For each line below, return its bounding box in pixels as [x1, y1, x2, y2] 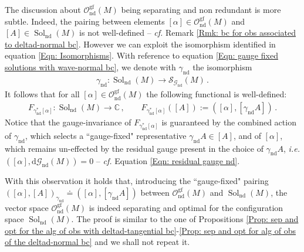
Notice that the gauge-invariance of [5, 115, 131, 128]
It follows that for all [5, 88, 80, 100]
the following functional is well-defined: [146, 88, 287, 100]
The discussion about [5, 4, 81, 15]
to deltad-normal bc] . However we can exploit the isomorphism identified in [5, 38, 276, 50]
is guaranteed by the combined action [161, 115, 296, 128]
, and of [233, 129, 261, 141]
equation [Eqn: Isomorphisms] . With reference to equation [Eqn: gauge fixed [5, 49, 278, 62]
